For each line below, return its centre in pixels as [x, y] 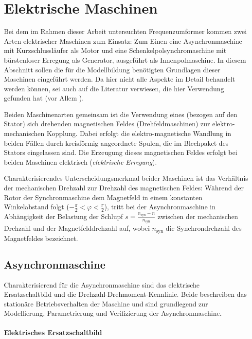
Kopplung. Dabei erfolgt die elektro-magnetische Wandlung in [139, 133]
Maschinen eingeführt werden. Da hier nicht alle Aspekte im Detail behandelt [120, 79]
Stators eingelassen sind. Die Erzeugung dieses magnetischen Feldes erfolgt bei [121, 152]
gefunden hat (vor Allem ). [44, 98]
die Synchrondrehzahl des [204, 228]
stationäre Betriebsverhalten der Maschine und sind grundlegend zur [106, 303]
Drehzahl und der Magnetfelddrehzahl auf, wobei [77, 228]
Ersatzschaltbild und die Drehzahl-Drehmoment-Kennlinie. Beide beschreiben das [126, 294]
